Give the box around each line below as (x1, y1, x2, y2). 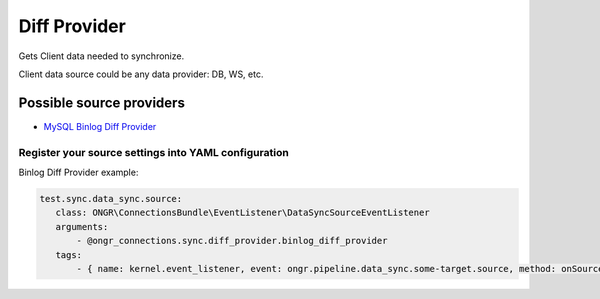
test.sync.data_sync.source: (39, 193, 183, 204)
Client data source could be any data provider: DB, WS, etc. (18, 68, 264, 80)
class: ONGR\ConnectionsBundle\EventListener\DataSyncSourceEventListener (55, 207, 430, 219)
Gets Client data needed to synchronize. (18, 50, 185, 62)
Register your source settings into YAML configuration (18, 145, 289, 159)
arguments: (55, 221, 109, 232)
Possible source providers (18, 94, 185, 111)
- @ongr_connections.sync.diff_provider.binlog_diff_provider (76, 235, 388, 247)
